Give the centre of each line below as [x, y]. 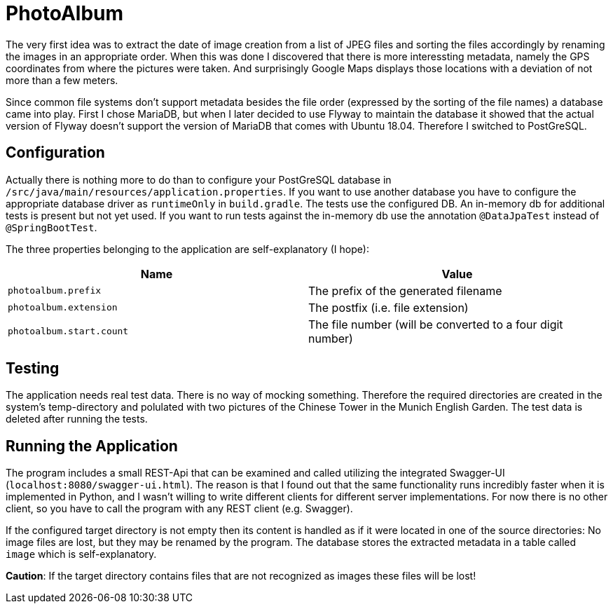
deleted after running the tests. [77, 419]
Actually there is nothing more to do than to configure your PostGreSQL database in [199, 179]
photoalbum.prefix [55, 291]
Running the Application [92, 446]
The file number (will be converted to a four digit [436, 324]
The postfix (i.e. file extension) [388, 307]
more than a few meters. [62, 80]
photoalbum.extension [63, 308]
